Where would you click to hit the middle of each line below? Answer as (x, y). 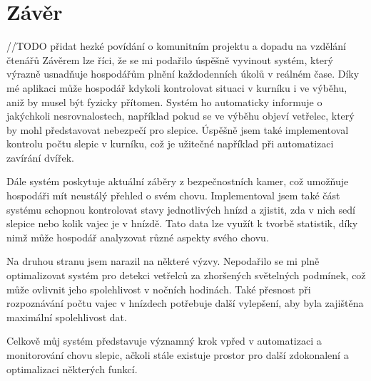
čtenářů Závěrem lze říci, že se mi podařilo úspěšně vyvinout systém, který (170, 59)
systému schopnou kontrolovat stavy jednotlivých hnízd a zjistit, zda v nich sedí (181, 209)
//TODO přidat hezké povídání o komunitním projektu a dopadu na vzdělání (176, 46)
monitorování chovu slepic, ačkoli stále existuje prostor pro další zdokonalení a (178, 355)
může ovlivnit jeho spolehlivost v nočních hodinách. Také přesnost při (159, 289)
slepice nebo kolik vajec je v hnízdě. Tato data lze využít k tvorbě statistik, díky (182, 223)
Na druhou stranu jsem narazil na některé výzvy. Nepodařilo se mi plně (163, 261)
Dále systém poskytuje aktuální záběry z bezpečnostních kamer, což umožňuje (178, 181)
